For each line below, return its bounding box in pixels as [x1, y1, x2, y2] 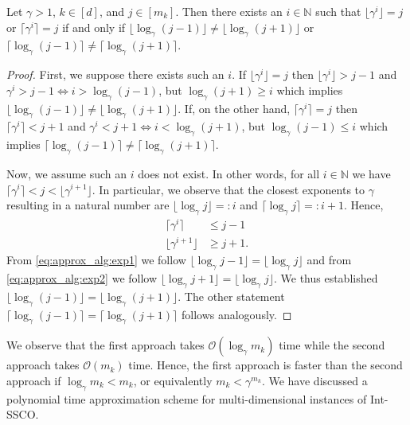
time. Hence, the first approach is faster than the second [128, 357, 403, 373]
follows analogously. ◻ [181, 306, 292, 322]
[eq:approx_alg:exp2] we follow [6, 269, 158, 286]
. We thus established [273, 269, 378, 286]
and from [307, 251, 352, 268]
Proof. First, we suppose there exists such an [6, 66, 225, 83]
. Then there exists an [175, 3, 283, 19]
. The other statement [178, 287, 285, 304]
